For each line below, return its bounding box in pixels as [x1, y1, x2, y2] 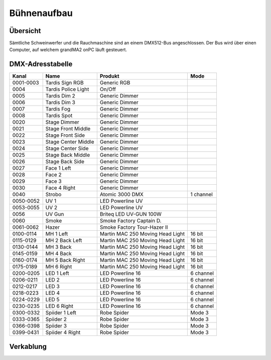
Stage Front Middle [45, 125, 91, 132]
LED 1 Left [45, 270, 70, 277]
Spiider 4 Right [45, 329, 81, 336]
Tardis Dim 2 [45, 93, 75, 100]
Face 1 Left [45, 165, 71, 172]
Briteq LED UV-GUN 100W [99, 211, 162, 218]
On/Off [99, 86, 116, 93]
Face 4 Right [45, 184, 75, 191]
